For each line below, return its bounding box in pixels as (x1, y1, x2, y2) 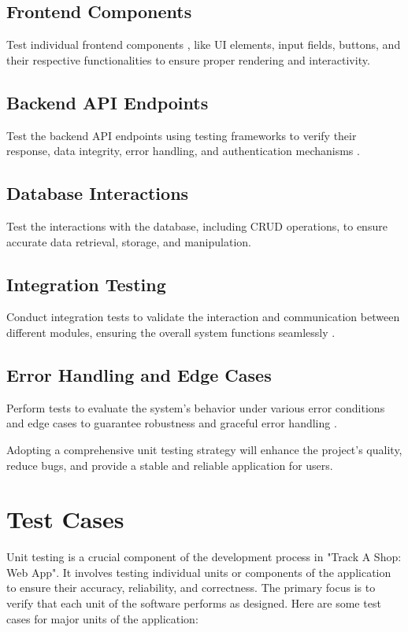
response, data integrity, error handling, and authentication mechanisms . (6, 142, 360, 159)
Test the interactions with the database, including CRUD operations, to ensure (6, 217, 388, 234)
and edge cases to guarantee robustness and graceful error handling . (6, 415, 337, 431)
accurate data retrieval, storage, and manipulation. (6, 233, 251, 249)
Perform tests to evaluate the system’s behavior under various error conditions (6, 399, 385, 416)
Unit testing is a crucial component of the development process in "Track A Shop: (6, 549, 402, 565)
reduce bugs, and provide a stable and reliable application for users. (6, 456, 333, 473)
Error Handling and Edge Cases (6, 362, 272, 386)
